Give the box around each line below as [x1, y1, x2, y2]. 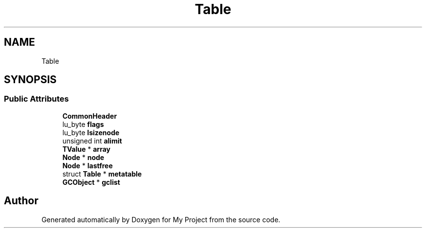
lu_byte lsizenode [62, 128, 120, 137]
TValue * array [62, 144, 110, 153]
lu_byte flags [62, 120, 104, 128]
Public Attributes [4, 94, 69, 104]
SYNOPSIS [4, 73, 57, 86]
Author [4, 195, 38, 207]
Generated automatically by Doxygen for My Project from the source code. [41, 215, 281, 224]
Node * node [62, 153, 105, 161]
